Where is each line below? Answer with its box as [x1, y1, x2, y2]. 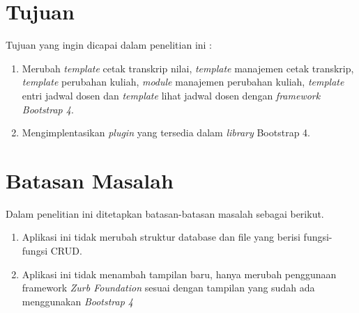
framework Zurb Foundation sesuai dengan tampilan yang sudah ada [22, 280, 315, 295]
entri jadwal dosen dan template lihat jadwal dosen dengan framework [22, 88, 321, 102]
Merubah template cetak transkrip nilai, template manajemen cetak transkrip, [22, 61, 354, 75]
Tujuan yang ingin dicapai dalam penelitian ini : [6, 38, 213, 52]
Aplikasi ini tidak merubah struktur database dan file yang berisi [22, 230, 300, 244]
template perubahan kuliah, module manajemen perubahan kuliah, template [22, 74, 344, 89]
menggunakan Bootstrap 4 [22, 294, 134, 308]
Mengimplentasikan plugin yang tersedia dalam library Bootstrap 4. [22, 125, 310, 140]
